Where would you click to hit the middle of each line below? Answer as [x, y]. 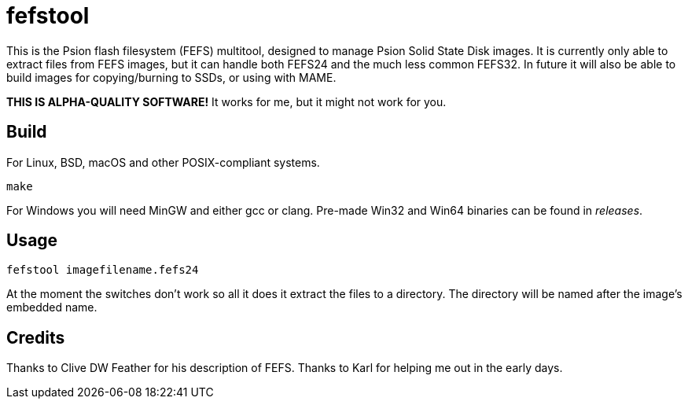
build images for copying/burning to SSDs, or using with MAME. [171, 77]
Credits [36, 337]
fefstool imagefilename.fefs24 [103, 270]
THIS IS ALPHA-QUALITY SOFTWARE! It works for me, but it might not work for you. [226, 101]
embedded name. [52, 307]
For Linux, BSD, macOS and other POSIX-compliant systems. [163, 162]
